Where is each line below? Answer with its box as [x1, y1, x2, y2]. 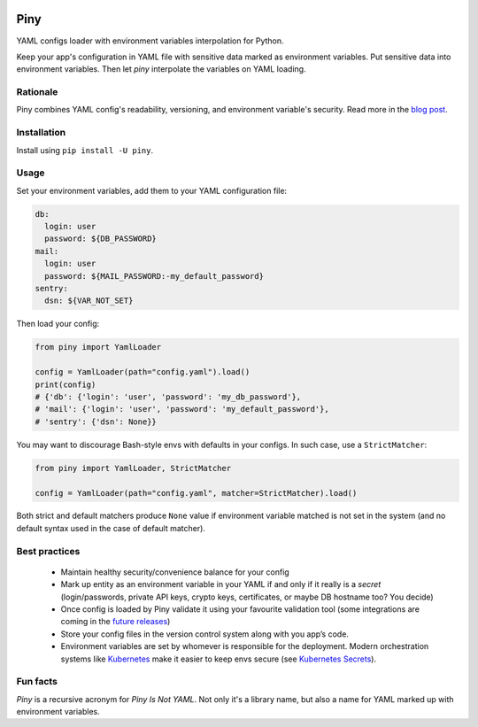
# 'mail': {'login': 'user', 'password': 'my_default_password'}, [35, 404, 329, 414]
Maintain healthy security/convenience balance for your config [60, 567, 289, 577]
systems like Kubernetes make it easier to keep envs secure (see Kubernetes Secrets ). [60, 654, 376, 664]
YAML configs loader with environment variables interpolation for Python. [16, 35, 284, 46]
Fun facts [16, 676, 58, 688]
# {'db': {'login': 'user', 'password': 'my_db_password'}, [35, 391, 302, 402]
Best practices [16, 545, 81, 557]
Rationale [16, 86, 58, 98]
